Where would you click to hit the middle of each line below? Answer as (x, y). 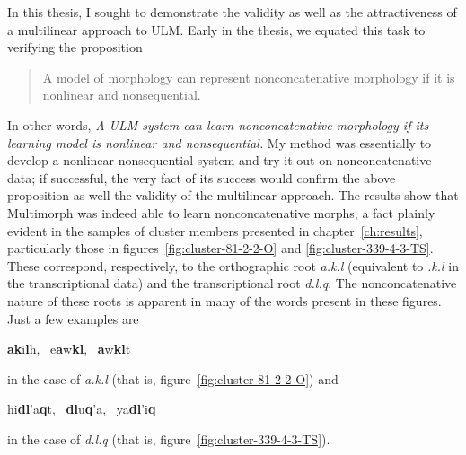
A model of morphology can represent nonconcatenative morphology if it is (249, 77)
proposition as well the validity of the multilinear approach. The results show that (233, 195)
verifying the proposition (75, 47)
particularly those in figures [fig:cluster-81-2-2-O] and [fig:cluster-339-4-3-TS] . (220, 248)
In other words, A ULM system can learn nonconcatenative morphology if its (218, 124)
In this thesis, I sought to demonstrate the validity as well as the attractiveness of (232, 12)
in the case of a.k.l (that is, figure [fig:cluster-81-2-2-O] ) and (173, 378)
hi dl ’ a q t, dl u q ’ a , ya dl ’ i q (82, 409)
